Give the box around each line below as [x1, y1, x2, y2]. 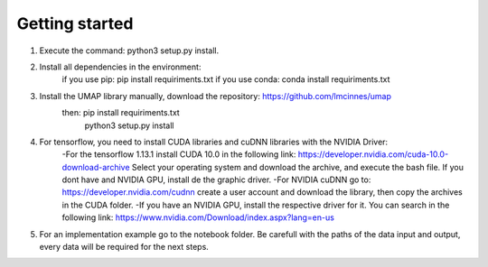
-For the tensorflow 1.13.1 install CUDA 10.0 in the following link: [61, 149, 296, 160]
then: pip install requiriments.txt [61, 107, 180, 118]
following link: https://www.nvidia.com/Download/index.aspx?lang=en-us [61, 212, 334, 223]
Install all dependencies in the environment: [39, 61, 202, 72]
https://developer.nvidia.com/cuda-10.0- [297, 149, 449, 160]
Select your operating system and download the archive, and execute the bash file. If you [131, 161, 465, 172]
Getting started [16, 14, 134, 33]
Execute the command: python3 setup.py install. [39, 45, 220, 56]
